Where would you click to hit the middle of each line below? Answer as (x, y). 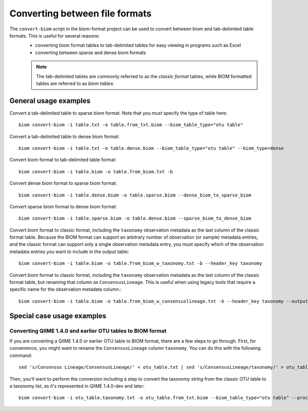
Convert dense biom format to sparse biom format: (63, 183)
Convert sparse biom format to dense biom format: (63, 206)
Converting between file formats (81, 13)
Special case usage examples (58, 316)
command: (21, 355)
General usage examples (50, 101)
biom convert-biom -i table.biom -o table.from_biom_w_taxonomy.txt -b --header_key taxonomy (140, 263)
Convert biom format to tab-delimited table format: (63, 160)
